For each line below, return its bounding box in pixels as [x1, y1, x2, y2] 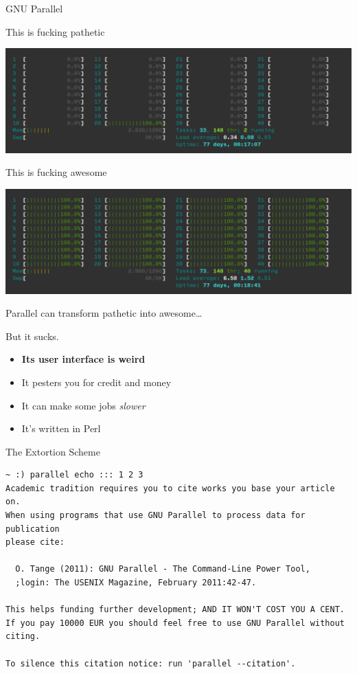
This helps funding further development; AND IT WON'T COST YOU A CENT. [5, 605, 345, 615]
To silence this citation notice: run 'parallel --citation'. [5, 658, 296, 669]
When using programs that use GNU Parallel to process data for [5, 510, 306, 521]
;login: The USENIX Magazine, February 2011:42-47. [15, 578, 257, 588]
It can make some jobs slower [21, 398, 146, 412]
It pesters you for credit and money [21, 374, 172, 389]
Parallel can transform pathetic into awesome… [5, 306, 203, 320]
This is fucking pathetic [5, 24, 105, 38]
